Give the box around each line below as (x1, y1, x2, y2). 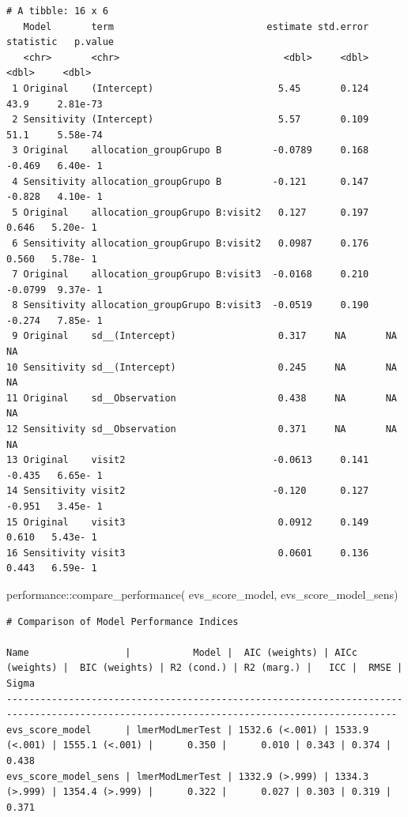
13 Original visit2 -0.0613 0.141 (6, 454, 369, 466)
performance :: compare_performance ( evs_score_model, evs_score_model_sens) (6, 585, 399, 602)
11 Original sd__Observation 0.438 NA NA (6, 392, 397, 404)
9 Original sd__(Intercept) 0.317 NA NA (12, 330, 397, 342)
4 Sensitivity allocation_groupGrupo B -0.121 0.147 (12, 175, 369, 187)
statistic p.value (6, 36, 115, 48)
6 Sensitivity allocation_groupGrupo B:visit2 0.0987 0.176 (12, 237, 369, 249)
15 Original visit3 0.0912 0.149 (6, 516, 369, 528)
